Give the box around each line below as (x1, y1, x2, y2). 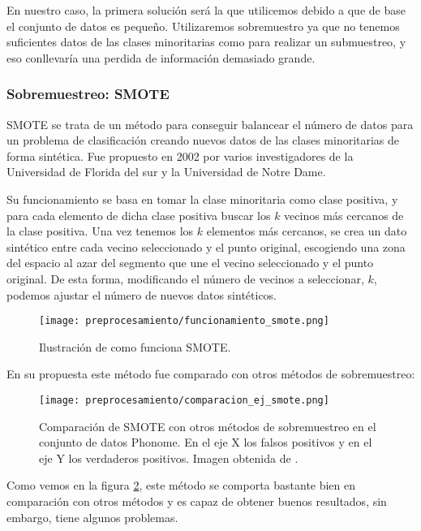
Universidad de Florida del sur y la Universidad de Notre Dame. (6, 163, 326, 180)
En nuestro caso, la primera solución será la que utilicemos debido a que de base (6, 2, 406, 18)
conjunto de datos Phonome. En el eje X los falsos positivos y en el (39, 434, 372, 451)
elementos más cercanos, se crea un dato (206, 222, 407, 240)
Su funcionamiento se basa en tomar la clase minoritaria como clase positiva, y (6, 190, 398, 207)
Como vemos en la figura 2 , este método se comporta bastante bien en (6, 477, 356, 494)
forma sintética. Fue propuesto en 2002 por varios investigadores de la (6, 147, 354, 164)
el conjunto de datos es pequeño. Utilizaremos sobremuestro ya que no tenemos (6, 17, 400, 34)
